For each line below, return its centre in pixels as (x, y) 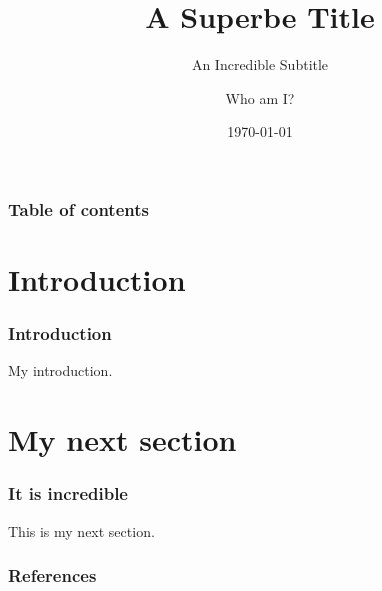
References (52, 575)
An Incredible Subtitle (260, 64)
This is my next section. (81, 530)
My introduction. (60, 370)
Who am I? (260, 97)
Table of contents (78, 208)
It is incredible (68, 493)
